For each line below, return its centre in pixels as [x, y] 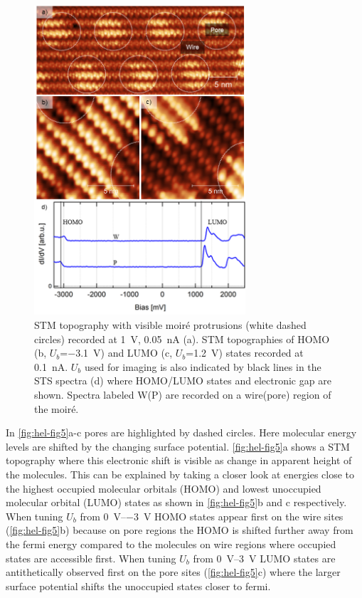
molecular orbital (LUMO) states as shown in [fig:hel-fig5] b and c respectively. [176, 502]
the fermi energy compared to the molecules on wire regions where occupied [171, 544]
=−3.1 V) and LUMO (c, [116, 353]
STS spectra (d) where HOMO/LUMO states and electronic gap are [183, 381]
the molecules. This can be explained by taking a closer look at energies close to [180, 474]
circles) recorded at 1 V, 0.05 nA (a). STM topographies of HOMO [182, 339]
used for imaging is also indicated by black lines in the [203, 366]
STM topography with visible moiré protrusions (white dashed [170, 325]
